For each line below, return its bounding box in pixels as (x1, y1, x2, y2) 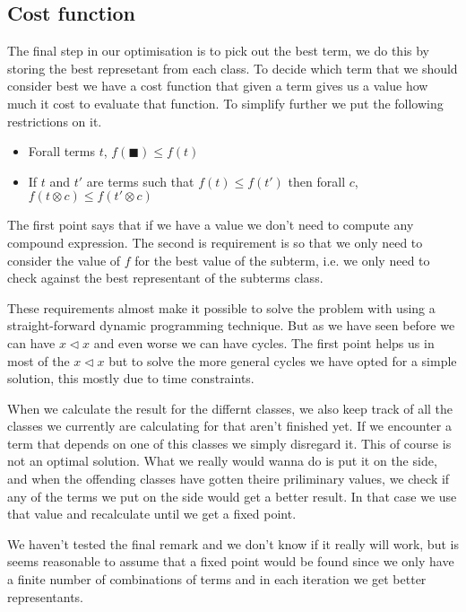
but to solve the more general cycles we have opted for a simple (108, 351, 457, 370)
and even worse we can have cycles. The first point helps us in (93, 333, 435, 352)
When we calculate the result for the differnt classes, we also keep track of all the (7, 398, 453, 417)
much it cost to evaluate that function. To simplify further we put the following (7, 93, 444, 112)
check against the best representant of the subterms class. (7, 268, 324, 287)
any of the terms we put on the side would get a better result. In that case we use (7, 486, 457, 505)
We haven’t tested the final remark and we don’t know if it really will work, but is (7, 534, 459, 553)
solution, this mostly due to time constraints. (7, 369, 255, 388)
